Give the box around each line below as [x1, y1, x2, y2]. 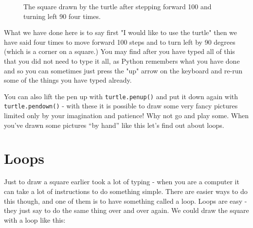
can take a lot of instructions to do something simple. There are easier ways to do [4, 186, 248, 196]
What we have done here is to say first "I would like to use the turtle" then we [4, 27, 237, 37]
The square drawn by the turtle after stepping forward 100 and [23, 1, 212, 11]
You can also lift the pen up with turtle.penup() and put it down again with [4, 91, 238, 101]
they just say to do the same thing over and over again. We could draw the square [4, 205, 249, 215]
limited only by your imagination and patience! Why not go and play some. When [4, 110, 249, 121]
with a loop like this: [4, 214, 66, 225]
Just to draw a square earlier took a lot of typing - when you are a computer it [4, 176, 239, 187]
